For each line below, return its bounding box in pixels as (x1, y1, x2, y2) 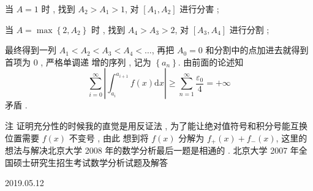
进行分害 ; (179, 2, 219, 15)
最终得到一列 (5, 43, 56, 56)
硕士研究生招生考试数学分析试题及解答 (13, 155, 168, 168)
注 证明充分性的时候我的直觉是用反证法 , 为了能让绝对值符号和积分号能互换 (5, 119, 307, 132)
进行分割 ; (229, 23, 270, 36)
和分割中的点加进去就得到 (205, 43, 309, 56)
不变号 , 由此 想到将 (69, 131, 149, 144)
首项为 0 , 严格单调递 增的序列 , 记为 (5, 55, 151, 68)
